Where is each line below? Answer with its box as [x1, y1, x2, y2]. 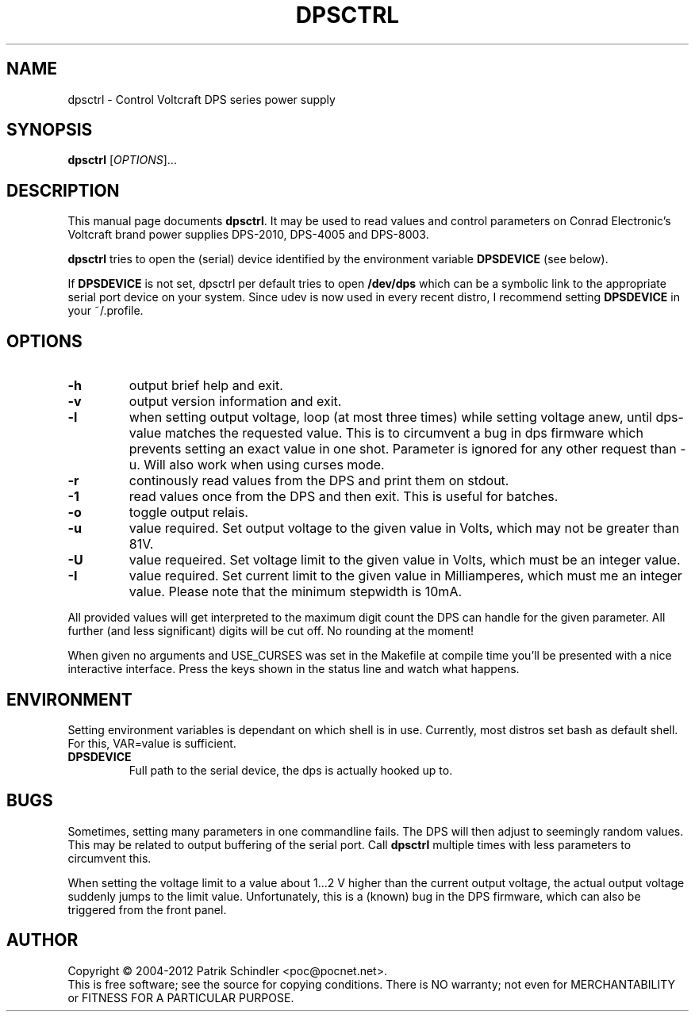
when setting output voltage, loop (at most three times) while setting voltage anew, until [129, 409, 652, 426]
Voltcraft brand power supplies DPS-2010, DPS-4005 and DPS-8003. [67, 228, 429, 242]
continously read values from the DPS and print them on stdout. [129, 473, 509, 489]
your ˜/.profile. [67, 304, 144, 318]
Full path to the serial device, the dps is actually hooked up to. [129, 763, 453, 777]
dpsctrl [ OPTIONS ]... [67, 153, 177, 167]
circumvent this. [67, 851, 152, 865]
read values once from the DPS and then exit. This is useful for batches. [129, 488, 559, 505]
